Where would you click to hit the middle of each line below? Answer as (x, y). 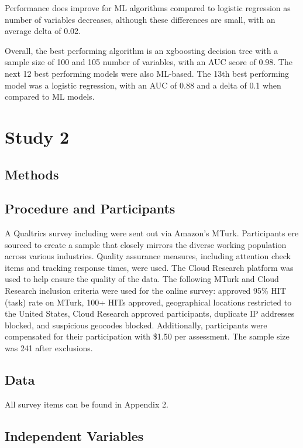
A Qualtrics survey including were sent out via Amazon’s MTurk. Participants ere (152, 233)
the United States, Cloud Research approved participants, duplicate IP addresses (150, 313)
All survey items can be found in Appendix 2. (87, 404)
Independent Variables (74, 435)
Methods (32, 174)
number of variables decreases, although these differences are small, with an (140, 19)
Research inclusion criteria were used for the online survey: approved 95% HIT (146, 291)
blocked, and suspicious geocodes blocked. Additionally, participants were (136, 325)
